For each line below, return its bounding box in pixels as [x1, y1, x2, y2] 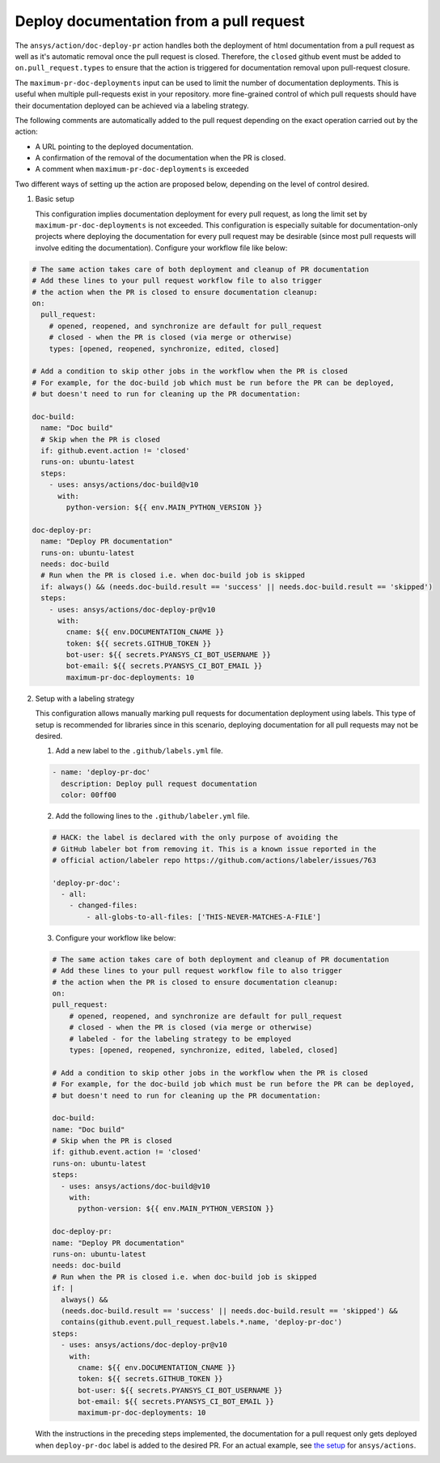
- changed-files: [69, 901, 138, 911]
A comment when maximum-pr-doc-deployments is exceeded [35, 164, 250, 174]
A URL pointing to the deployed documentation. [35, 142, 194, 151]
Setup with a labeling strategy [35, 693, 135, 703]
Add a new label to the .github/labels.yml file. [55, 746, 223, 756]
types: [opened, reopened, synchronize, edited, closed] [49, 344, 280, 353]
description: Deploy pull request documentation [61, 778, 258, 788]
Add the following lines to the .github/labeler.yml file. [55, 811, 250, 821]
